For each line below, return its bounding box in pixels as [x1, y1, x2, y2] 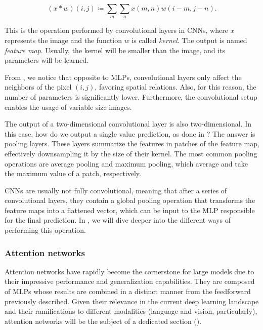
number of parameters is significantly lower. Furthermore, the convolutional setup [5, 91, 257, 102]
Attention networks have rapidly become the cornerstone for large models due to [5, 266, 254, 276]
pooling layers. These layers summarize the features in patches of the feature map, [5, 138, 259, 149]
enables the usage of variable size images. [5, 101, 132, 112]
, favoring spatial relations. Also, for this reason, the [95, 81, 256, 92]
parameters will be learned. [5, 55, 89, 65]
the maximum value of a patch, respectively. [5, 168, 141, 179]
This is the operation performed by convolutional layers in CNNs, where [5, 25, 228, 35]
